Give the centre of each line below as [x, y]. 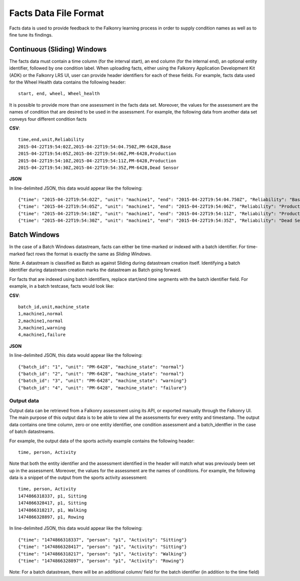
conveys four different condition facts [48, 119]
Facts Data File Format [57, 13]
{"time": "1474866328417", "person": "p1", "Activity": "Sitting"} [102, 547]
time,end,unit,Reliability [51, 140]
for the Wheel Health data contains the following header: [67, 82]
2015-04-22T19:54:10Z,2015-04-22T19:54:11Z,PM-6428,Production [97, 161]
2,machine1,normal [41, 321]
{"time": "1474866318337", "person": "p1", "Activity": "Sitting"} [102, 540]
